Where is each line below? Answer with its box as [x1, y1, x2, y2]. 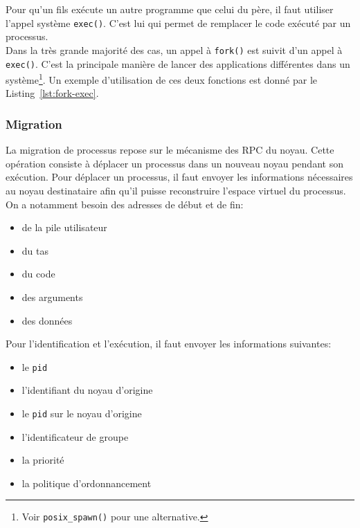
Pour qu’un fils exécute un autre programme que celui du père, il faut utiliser [6, 2, 334, 16]
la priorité [21, 453, 64, 467]
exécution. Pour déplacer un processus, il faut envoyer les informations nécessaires [6, 170, 353, 184]
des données [21, 313, 73, 327]
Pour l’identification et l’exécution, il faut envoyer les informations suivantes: [6, 336, 332, 351]
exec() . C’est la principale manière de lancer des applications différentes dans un [6, 56, 350, 71]
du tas [21, 243, 48, 257]
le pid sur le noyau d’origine [21, 406, 142, 420]
